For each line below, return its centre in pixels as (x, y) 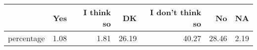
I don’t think (176, 12)
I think (97, 12)
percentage (26, 38)
